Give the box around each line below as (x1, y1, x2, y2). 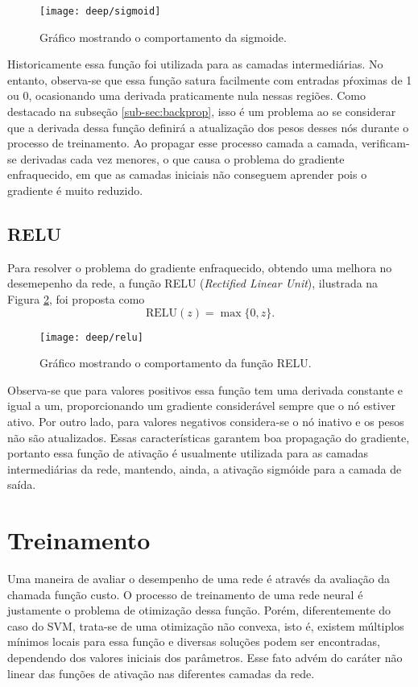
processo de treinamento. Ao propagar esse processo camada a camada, (7, 135, 358, 151)
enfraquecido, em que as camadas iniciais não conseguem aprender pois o (7, 166, 367, 183)
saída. (7, 476, 36, 493)
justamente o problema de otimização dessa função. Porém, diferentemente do (7, 602, 391, 619)
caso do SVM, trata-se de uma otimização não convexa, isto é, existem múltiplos (7, 617, 404, 634)
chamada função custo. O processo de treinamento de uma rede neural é (7, 586, 363, 602)
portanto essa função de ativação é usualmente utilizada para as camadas (7, 445, 369, 461)
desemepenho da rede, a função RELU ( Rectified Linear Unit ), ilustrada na (7, 275, 379, 292)
